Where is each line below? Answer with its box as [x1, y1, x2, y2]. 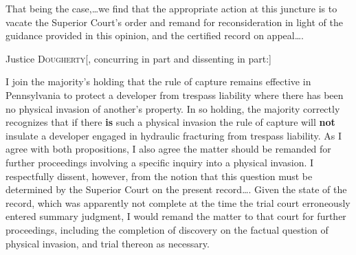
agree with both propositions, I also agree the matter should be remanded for [5, 142, 331, 156]
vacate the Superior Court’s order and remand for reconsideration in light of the [5, 14, 343, 29]
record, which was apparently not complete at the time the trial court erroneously [5, 195, 351, 210]
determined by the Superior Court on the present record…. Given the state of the [5, 182, 347, 197]
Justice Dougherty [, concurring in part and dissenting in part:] [5, 51, 271, 65]
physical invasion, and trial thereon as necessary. [5, 236, 210, 250]
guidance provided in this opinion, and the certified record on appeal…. [5, 28, 304, 43]
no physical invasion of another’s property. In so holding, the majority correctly [5, 101, 340, 115]
